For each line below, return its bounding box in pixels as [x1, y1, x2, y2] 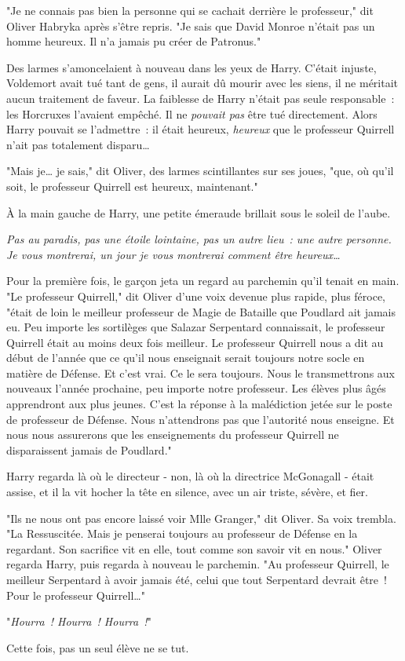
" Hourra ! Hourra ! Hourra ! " [6, 613, 151, 630]
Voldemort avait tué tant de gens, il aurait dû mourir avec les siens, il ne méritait [6, 75, 399, 91]
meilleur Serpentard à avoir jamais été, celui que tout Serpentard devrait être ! [6, 572, 387, 587]
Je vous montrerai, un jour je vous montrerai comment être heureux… [6, 246, 341, 262]
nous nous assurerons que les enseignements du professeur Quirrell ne [6, 426, 339, 443]
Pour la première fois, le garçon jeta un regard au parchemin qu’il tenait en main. [6, 272, 400, 289]
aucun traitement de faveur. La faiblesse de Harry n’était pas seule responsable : [6, 89, 395, 106]
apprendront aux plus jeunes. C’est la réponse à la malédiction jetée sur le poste [6, 396, 392, 412]
